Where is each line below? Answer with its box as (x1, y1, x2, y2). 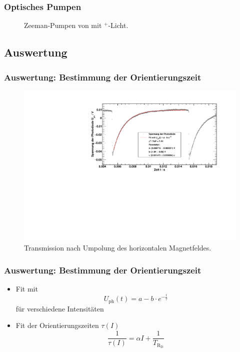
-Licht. (108, 20, 128, 30)
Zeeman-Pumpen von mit (24, 20, 102, 30)
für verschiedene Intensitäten (15, 303, 104, 313)
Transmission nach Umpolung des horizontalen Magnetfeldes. (24, 242, 211, 253)
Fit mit (15, 283, 38, 293)
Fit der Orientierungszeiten (15, 320, 99, 330)
